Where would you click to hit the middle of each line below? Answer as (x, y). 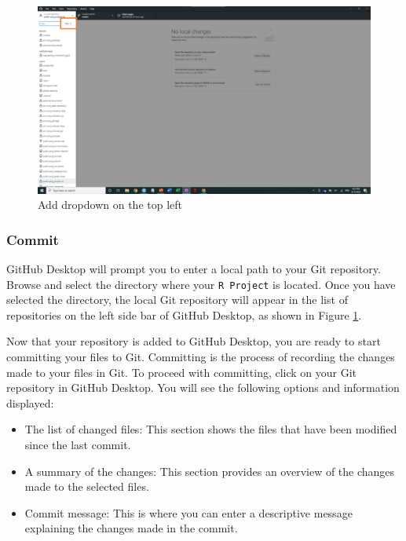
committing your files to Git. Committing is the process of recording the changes (201, 356)
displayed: (30, 402)
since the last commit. (78, 444)
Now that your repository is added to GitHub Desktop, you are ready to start (194, 341)
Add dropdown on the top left (110, 205)
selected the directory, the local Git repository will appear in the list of (177, 300)
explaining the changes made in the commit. (131, 528)
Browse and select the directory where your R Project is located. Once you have (201, 284)
